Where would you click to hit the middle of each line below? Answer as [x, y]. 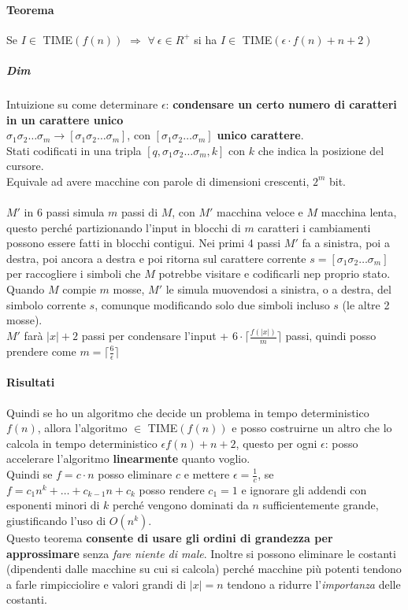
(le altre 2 [366, 304]
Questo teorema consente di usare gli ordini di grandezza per [170, 538]
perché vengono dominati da [180, 505]
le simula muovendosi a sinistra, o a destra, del [278, 289]
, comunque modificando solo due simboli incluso [212, 304]
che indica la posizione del [321, 150]
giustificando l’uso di [56, 521]
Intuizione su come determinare [82, 104]
